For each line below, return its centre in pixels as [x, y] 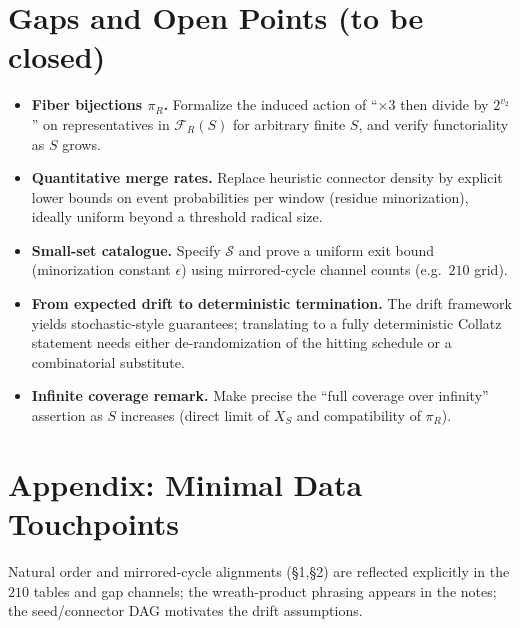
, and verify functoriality [433, 123]
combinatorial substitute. [108, 361]
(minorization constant [101, 269]
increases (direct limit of [195, 415]
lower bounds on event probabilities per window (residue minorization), [250, 196]
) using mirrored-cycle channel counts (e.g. [311, 269]
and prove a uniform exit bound [336, 249]
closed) [57, 56]
